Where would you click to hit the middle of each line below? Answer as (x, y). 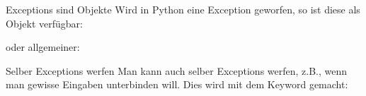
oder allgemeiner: (43, 47)
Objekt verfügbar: (45, 23)
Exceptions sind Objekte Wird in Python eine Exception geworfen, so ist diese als (183, 9)
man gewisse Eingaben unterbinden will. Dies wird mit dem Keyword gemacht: (177, 84)
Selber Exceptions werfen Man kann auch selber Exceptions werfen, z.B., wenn (177, 70)
